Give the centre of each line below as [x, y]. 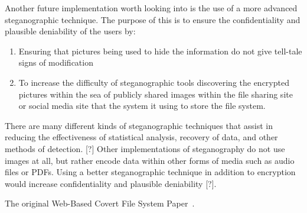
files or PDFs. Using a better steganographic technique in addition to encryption [150, 172]
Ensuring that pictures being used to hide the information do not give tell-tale [160, 51]
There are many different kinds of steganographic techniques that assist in [139, 125]
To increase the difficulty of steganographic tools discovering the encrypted [154, 82]
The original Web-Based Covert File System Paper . [100, 203]
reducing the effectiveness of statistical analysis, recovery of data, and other [141, 137]
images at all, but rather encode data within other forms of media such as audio [150, 160]
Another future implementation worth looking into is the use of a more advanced [151, 8]
